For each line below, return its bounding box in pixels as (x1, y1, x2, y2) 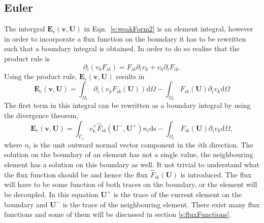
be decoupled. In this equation (4, 189, 98, 199)
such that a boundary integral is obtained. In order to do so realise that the (4, 43, 240, 54)
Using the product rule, (4, 70, 77, 81)
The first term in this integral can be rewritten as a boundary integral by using (4, 100, 251, 110)
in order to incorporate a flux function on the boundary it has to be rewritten (4, 33, 246, 44)
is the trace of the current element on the (113, 189, 242, 199)
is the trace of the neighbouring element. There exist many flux (62, 199, 260, 209)
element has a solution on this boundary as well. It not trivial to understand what (4, 159, 259, 169)
